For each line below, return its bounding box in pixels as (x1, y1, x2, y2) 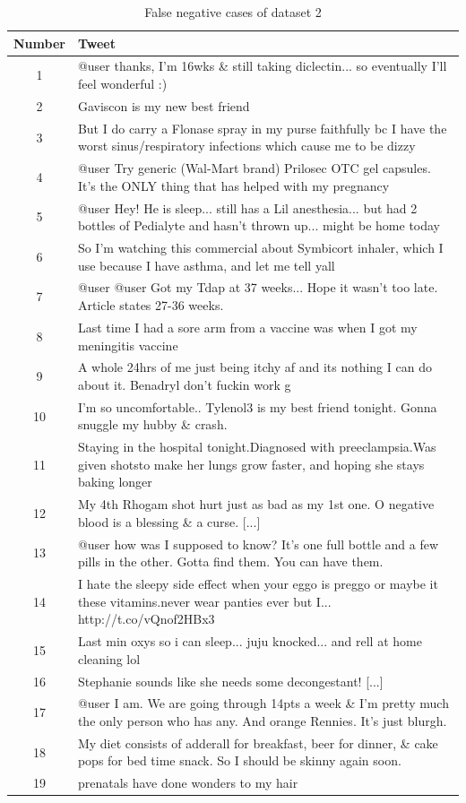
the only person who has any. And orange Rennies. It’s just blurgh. (77, 712, 447, 730)
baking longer (77, 472, 152, 491)
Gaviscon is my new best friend (77, 96, 250, 115)
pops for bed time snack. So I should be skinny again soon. (77, 751, 401, 770)
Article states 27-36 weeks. (77, 296, 224, 315)
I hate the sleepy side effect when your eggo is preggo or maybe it (77, 574, 438, 593)
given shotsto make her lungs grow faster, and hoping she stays (77, 454, 425, 473)
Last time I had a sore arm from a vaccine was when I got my (77, 317, 418, 336)
